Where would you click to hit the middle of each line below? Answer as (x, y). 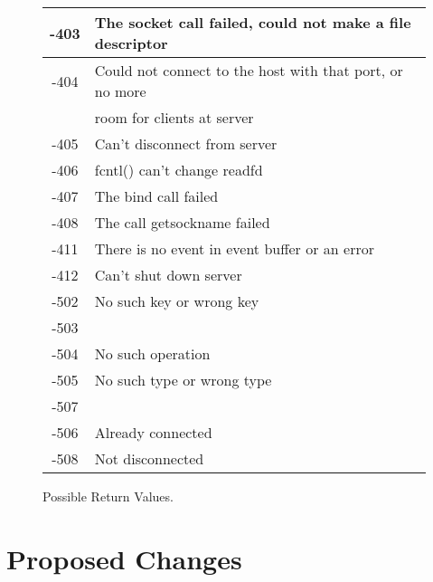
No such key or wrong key (177, 301)
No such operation (152, 353)
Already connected (153, 432)
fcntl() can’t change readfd (179, 170)
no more (120, 91)
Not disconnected (149, 458)
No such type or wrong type (183, 380)
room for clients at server (174, 117)
